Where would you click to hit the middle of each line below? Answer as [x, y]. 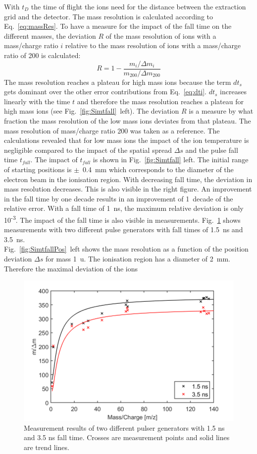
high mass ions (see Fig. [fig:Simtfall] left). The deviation [92, 111]
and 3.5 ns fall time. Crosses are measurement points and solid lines [127, 437]
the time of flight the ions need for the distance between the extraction [138, 6]
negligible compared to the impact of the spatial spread [88, 150]
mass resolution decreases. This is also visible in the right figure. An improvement [128, 189]
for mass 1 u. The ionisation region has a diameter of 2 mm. [138, 258]
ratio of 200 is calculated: [42, 55]
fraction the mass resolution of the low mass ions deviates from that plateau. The [128, 121]
